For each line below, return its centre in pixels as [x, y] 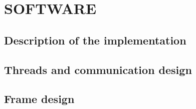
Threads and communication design [98, 69]
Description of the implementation [95, 40]
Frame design [39, 99]
